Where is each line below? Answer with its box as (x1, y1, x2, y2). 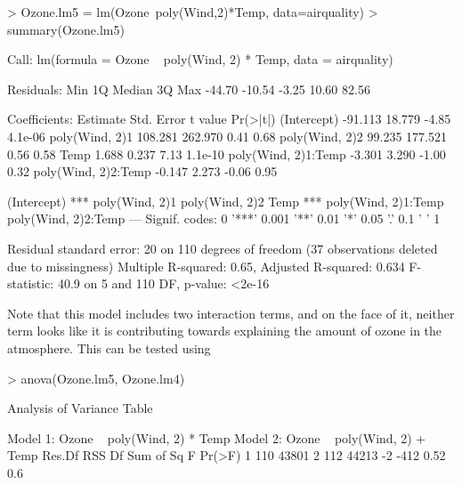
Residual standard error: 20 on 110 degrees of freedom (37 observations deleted (7, 238, 438, 257)
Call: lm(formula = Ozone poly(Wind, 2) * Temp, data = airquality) (7, 50, 393, 69)
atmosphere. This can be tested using (7, 338, 211, 357)
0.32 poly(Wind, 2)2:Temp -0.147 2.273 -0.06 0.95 (7, 162, 278, 181)
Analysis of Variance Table (7, 399, 153, 417)
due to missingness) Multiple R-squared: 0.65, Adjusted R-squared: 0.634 (7, 256, 405, 275)
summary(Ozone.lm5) (7, 20, 125, 38)
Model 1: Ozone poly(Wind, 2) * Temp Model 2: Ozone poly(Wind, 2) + (7, 428, 426, 447)
